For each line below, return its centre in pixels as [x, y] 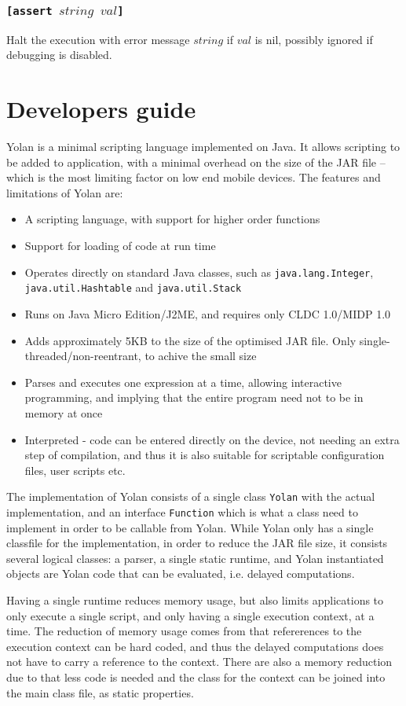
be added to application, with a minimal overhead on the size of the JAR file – [196, 162]
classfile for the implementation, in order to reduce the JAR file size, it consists [197, 543]
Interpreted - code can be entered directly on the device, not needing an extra [212, 439]
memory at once [64, 412]
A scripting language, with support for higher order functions [172, 219]
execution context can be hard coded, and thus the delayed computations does [195, 646]
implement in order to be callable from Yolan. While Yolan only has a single [190, 527]
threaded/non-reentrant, [83, 356]
